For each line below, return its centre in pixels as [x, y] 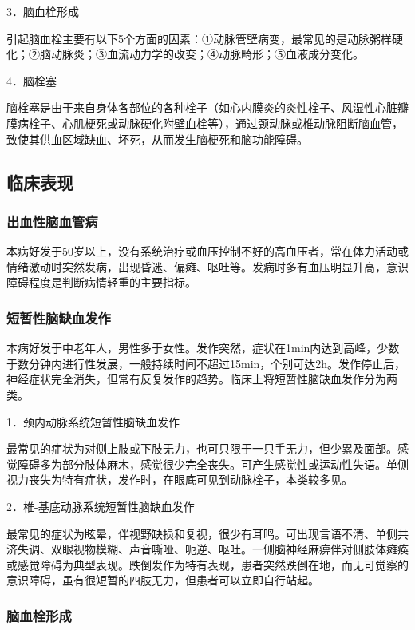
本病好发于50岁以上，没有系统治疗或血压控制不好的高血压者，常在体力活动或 [207, 251]
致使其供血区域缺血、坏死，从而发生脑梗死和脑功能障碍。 [157, 139]
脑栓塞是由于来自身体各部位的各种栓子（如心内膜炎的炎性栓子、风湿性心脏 [202, 107]
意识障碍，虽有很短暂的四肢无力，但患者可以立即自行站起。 [163, 580]
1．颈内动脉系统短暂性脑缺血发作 [93, 421]
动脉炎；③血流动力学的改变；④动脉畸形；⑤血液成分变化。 [207, 54]
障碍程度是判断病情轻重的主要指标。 [101, 282]
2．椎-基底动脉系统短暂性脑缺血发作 [101, 506]
